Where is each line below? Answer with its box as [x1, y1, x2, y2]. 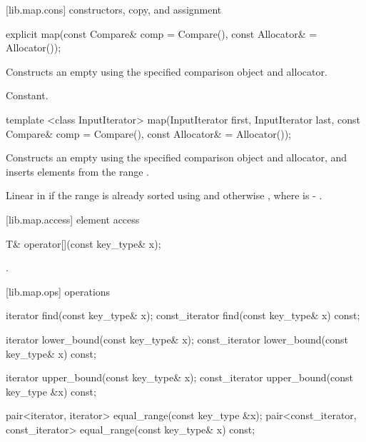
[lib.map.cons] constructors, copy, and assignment [6, 2, 222, 16]
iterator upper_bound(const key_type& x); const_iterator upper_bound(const [6, 370, 354, 385]
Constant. [6, 88, 49, 103]
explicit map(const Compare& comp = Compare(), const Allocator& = [6, 26, 317, 41]
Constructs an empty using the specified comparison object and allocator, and [6, 150, 347, 165]
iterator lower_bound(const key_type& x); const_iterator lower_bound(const [6, 331, 349, 346]
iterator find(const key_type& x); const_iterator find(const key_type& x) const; [6, 308, 360, 323]
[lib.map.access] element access [6, 211, 140, 226]
